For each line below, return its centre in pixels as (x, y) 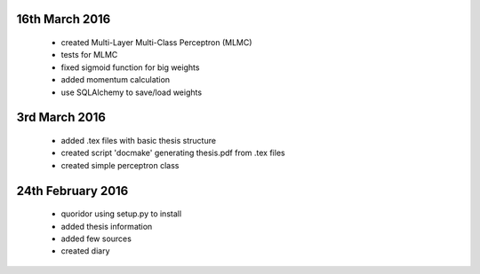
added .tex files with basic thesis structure (139, 140)
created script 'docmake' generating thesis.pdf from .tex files (173, 153)
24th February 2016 (72, 191)
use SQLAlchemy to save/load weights (132, 92)
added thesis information (107, 226)
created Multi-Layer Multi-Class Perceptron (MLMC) (156, 43)
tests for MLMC (89, 55)
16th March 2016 (64, 19)
